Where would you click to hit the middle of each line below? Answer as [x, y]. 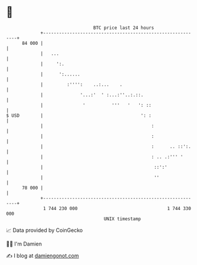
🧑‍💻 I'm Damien [24, 244]
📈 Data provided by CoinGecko [45, 230]
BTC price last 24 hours [124, 28]
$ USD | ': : [79, 115]
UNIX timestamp [122, 219]
